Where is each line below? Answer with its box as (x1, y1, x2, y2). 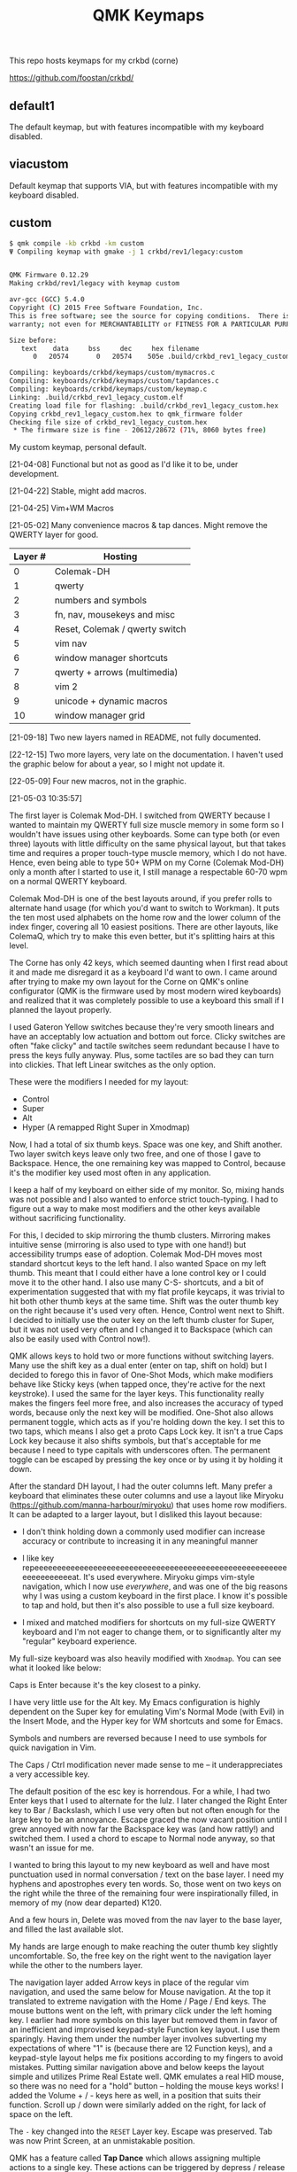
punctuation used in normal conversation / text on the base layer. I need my (9, 1869, 285, 1880)
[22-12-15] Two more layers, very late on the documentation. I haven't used (9, 750, 284, 760)
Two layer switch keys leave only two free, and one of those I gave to (9, 1148, 261, 1159)
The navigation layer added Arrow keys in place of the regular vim (9, 1977, 249, 1988)
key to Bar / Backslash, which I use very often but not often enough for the (9, 1805, 280, 1816)
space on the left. (9, 2109, 73, 2120)
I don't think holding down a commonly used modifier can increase (21, 1526, 265, 1538)
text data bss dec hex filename (20, 344, 200, 353)
